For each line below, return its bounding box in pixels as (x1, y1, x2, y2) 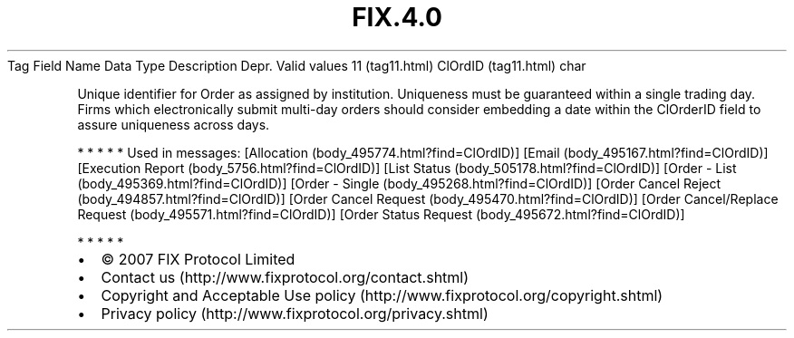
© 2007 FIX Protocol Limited (101, 249, 295, 268)
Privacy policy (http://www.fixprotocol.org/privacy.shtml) (101, 304, 489, 323)
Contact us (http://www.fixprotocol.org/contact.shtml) (101, 267, 470, 286)
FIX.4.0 (352, 2, 442, 33)
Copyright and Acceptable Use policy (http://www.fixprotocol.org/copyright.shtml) (101, 285, 663, 304)
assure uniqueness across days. (77, 116, 270, 132)
